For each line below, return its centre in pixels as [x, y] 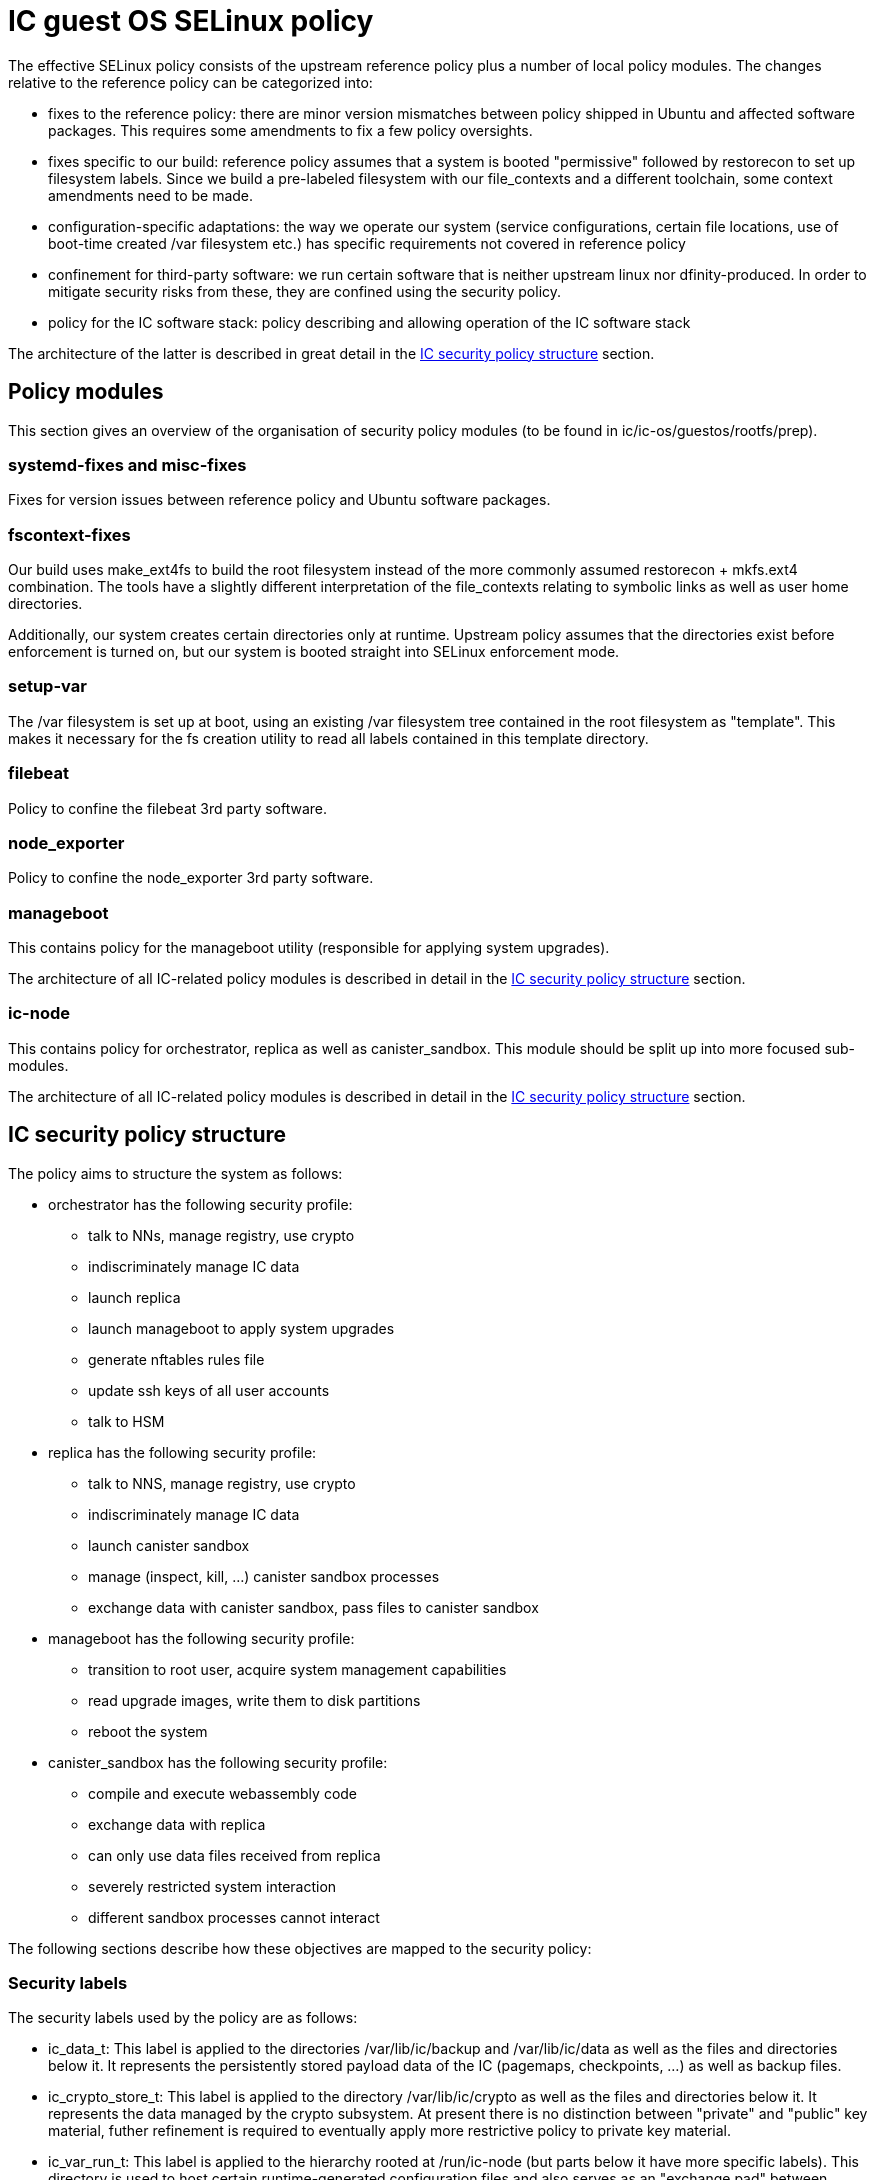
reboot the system [148, 1731]
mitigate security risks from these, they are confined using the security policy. [305, 291]
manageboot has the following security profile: [201, 1638]
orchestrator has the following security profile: [200, 1204]
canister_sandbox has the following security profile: [218, 1762]
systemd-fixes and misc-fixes [127, 464]
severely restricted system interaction [212, 1886]
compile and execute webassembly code [223, 1793]
